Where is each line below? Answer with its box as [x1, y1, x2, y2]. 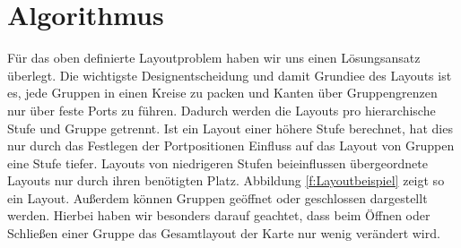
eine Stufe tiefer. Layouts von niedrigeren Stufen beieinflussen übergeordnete [7, 153, 428, 172]
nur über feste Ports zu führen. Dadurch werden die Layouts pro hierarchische [7, 100, 436, 119]
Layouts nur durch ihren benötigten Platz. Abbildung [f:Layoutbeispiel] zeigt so [7, 171, 445, 190]
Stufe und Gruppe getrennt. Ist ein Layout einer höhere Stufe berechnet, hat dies [7, 118, 453, 137]
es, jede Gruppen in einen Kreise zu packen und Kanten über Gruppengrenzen [7, 83, 438, 102]
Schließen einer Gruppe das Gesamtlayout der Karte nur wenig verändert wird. [7, 224, 440, 243]
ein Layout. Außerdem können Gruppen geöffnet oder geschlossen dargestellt [7, 188, 428, 207]
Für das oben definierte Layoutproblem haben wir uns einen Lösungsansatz [7, 48, 421, 67]
